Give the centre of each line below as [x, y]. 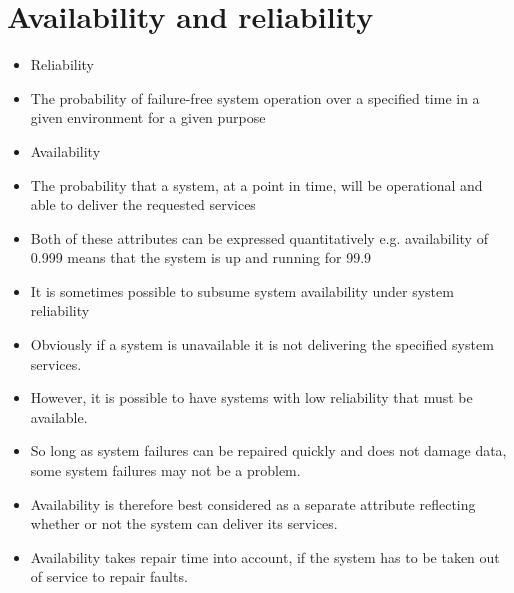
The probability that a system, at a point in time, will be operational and [256, 184]
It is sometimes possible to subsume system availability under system [242, 290]
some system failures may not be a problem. [165, 470]
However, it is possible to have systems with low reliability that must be [251, 397]
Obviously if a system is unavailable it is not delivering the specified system [262, 344]
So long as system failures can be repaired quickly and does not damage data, [268, 450]
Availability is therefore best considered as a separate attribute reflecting [253, 503]
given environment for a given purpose [148, 117]
